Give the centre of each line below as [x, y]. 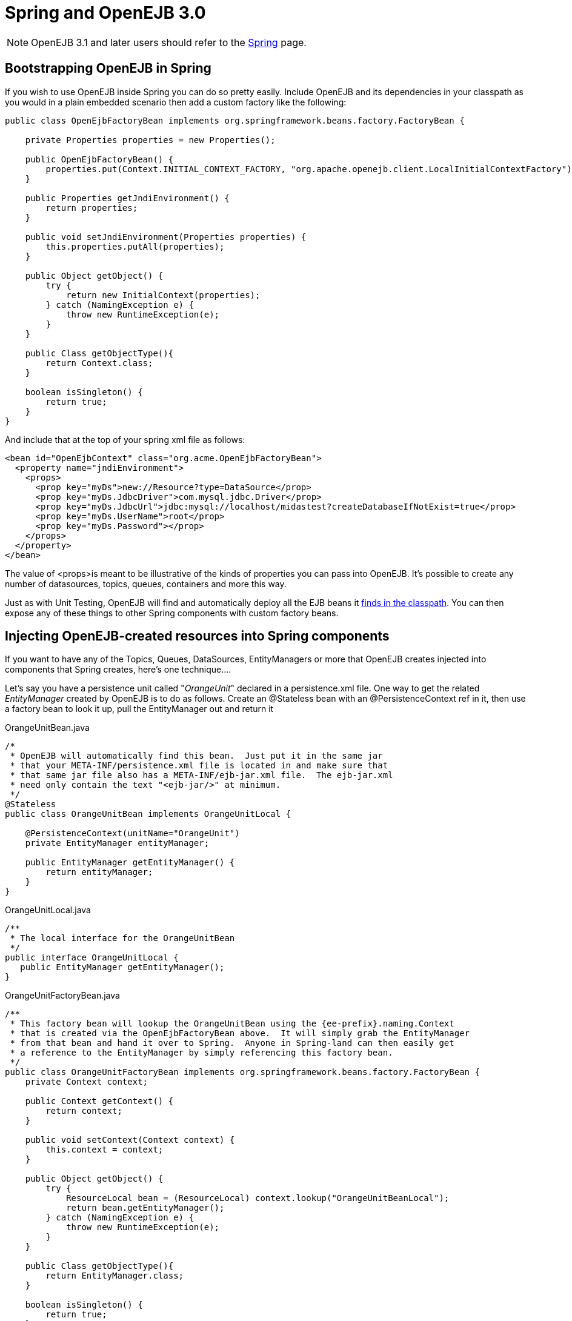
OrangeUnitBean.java [47, 728]
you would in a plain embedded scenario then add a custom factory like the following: [176, 102]
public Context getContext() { [99, 1101]
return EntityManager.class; [115, 1276]
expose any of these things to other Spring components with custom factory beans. [172, 613]
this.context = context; [105, 1150]
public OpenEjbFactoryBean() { [99, 159]
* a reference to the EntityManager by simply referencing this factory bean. [201, 1053]
